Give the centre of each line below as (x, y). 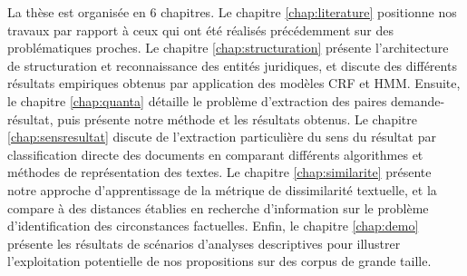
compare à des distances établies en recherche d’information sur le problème (218, 207)
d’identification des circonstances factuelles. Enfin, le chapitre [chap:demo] (213, 226)
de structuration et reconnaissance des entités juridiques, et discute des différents (232, 65)
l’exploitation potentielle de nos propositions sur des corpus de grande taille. (219, 261)
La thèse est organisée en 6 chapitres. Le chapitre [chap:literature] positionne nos (232, 12)
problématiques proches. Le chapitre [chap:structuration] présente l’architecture (228, 48)
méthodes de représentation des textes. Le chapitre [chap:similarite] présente (219, 172)
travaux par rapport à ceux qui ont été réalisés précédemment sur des (200, 30)
